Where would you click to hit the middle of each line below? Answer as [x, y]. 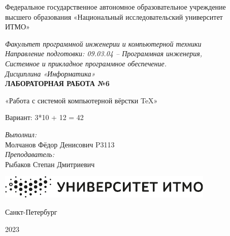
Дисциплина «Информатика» [50, 73]
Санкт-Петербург [31, 211]
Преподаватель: [30, 154]
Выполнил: [21, 134]
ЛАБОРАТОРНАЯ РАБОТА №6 [57, 83]
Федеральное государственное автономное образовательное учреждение [116, 7]
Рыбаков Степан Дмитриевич [50, 164]
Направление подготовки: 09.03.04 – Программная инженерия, [104, 53]
